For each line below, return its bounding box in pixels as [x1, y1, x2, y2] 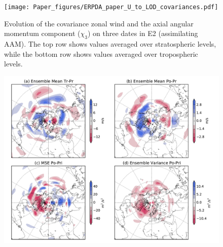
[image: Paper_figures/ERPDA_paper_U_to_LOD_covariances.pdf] [4, 4, 218, 11]
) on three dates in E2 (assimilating [87, 28, 198, 39]
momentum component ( [4, 28, 81, 39]
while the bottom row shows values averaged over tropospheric [4, 48, 198, 59]
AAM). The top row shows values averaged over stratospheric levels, [4, 39, 216, 49]
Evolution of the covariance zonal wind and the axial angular [4, 18, 194, 28]
